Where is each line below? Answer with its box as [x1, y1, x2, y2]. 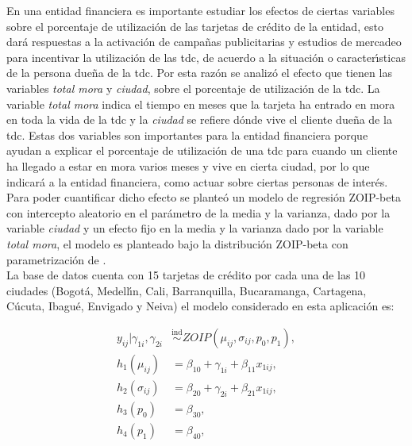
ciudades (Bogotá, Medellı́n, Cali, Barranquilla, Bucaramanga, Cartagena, [6, 282, 367, 298]
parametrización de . [6, 251, 106, 267]
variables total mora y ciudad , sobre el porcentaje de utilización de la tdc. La [6, 79, 380, 96]
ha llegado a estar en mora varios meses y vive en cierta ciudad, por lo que [6, 157, 370, 174]
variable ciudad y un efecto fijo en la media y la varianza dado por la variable [6, 220, 383, 236]
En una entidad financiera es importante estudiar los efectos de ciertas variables [6, 2, 395, 18]
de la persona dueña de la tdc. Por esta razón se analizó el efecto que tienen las [6, 64, 392, 81]
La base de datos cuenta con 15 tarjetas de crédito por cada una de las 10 [6, 267, 366, 283]
